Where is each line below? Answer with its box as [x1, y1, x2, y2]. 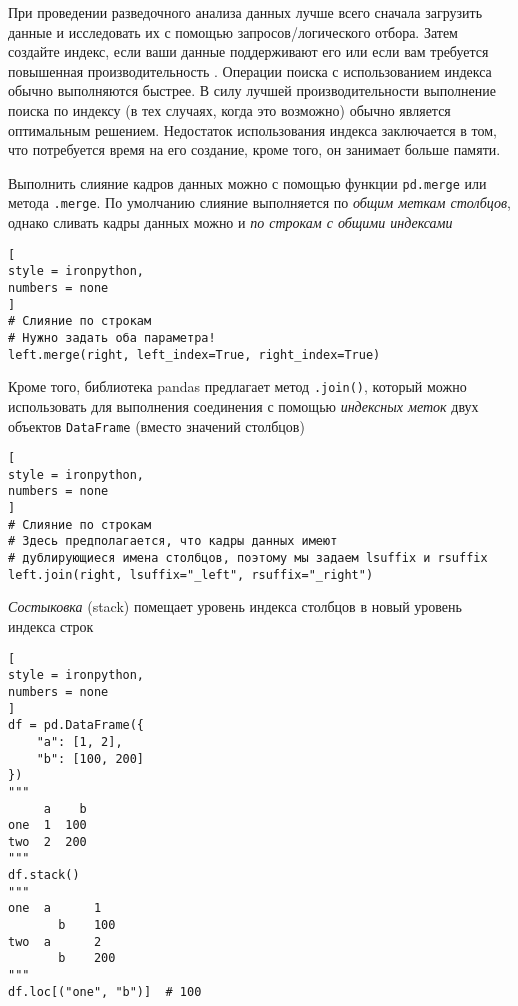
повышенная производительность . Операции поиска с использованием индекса [8, 60, 492, 81]
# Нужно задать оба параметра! [8, 330, 216, 345]
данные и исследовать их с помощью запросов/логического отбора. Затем [8, 21, 458, 42]
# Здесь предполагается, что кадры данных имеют [8, 534, 338, 549]
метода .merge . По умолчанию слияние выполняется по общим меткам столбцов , [8, 192, 511, 213]
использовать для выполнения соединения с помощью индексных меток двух [8, 395, 479, 416]
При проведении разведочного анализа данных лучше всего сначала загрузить [8, 2, 483, 22]
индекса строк [8, 616, 94, 636]
